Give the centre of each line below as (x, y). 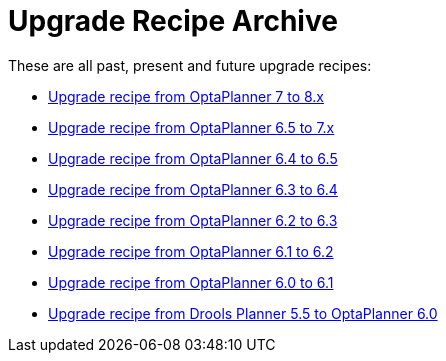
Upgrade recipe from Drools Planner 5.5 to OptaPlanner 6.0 (243, 313)
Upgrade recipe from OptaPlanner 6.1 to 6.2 (191, 251)
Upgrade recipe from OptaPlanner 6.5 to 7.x (191, 127)
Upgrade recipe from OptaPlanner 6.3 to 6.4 (193, 189)
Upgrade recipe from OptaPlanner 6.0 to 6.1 (191, 282)
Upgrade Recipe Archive (173, 21)
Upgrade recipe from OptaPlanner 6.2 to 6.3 (193, 220)
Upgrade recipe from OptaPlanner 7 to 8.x (186, 96)
